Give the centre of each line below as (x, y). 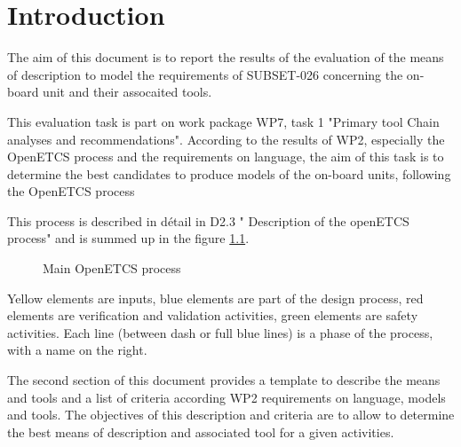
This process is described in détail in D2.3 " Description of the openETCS (208, 220)
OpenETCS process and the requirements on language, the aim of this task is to (226, 157)
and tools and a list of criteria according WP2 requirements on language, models (227, 397)
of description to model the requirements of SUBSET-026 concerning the (205, 74)
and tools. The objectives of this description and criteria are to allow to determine (231, 415)
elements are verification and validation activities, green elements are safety (213, 315)
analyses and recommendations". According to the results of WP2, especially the (226, 139)
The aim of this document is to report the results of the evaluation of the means (226, 57)
